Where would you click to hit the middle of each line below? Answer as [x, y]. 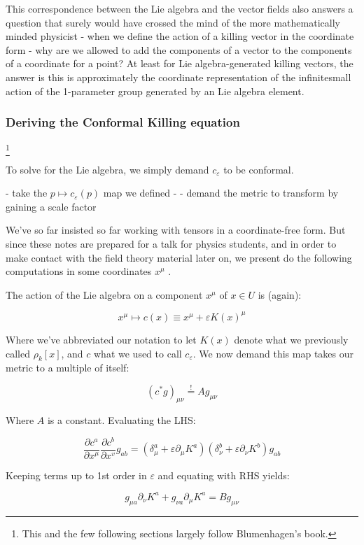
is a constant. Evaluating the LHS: [121, 419]
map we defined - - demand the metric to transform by [221, 193]
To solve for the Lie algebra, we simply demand [107, 169]
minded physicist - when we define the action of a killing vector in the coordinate [180, 36]
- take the [27, 193]
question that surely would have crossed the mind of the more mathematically [173, 22]
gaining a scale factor [51, 206]
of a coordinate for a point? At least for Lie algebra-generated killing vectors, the [180, 63]
